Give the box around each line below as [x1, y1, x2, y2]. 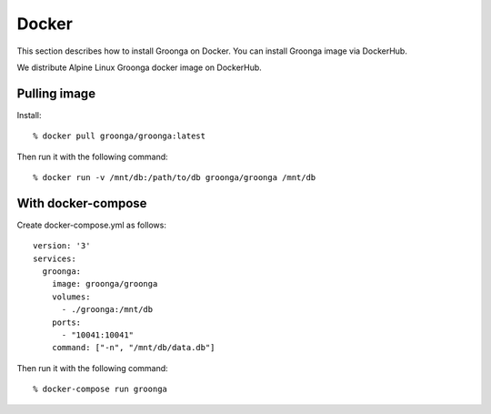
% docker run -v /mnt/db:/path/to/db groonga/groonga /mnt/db [33, 173, 316, 183]
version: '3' [33, 241, 91, 251]
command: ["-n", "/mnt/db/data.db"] [51, 342, 215, 353]
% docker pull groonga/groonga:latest [33, 131, 206, 141]
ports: [51, 317, 82, 328]
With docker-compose [16, 196, 147, 211]
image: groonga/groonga [51, 278, 158, 289]
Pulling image [16, 86, 95, 101]
